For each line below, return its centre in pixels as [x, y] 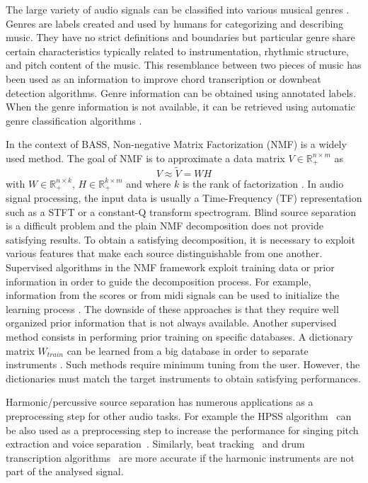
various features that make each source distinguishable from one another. [164, 253]
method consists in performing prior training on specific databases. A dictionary [179, 336]
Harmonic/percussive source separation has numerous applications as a [160, 402]
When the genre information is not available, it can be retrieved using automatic [180, 107]
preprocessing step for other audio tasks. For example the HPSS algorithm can [179, 415]
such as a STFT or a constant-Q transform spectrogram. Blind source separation [181, 211]
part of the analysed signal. [65, 471]
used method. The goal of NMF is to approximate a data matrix [145, 158]
